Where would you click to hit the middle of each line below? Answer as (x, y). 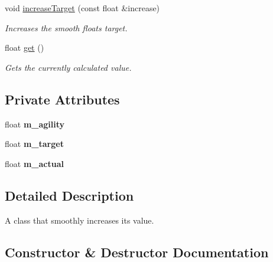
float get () (25, 48)
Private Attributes (62, 99)
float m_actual (34, 163)
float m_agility (35, 124)
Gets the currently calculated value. (68, 67)
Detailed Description (69, 195)
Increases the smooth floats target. (66, 27)
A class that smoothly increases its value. (79, 220)
